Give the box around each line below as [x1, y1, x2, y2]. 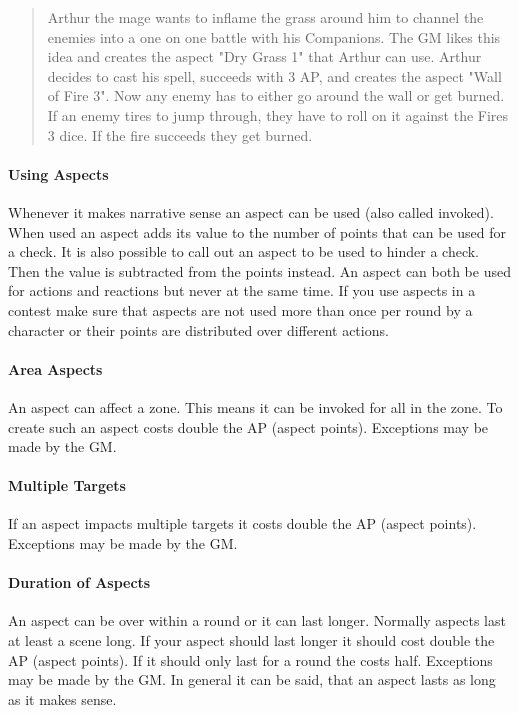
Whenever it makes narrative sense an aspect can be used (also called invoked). [8, 201, 494, 222]
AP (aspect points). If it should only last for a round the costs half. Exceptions [8, 649, 493, 670]
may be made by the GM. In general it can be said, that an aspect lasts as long [8, 669, 496, 690]
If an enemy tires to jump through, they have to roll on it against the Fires [47, 104, 509, 125]
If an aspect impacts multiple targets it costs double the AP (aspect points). [8, 513, 477, 534]
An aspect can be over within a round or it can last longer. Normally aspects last [8, 610, 506, 631]
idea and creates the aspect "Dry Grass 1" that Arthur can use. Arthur [47, 46, 482, 67]
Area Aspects [8, 358, 103, 379]
